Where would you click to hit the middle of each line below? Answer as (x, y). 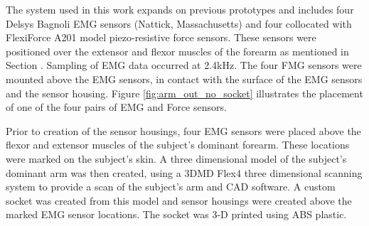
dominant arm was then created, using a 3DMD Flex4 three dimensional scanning (184, 172)
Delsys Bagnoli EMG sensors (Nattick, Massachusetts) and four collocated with (179, 23)
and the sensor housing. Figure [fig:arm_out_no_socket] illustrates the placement (184, 93)
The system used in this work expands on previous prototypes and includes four (180, 9)
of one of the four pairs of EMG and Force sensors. (116, 107)
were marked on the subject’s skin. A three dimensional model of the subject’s (176, 158)
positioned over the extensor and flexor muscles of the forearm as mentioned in (177, 51)
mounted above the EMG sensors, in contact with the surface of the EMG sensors (184, 79)
